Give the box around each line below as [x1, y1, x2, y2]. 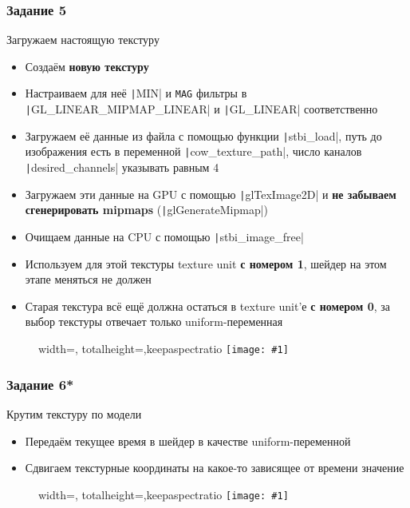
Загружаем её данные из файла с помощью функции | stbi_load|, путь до [25, 127, 382, 144]
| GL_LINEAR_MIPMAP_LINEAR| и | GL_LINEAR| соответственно [25, 101, 378, 117]
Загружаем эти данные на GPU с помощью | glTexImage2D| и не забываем [25, 185, 396, 202]
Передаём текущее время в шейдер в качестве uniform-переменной [25, 432, 351, 449]
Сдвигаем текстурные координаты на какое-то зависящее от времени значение [25, 459, 404, 476]
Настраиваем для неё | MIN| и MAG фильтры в [25, 85, 247, 101]
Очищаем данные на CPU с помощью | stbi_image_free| [25, 228, 304, 244]
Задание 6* [6, 374, 74, 394]
